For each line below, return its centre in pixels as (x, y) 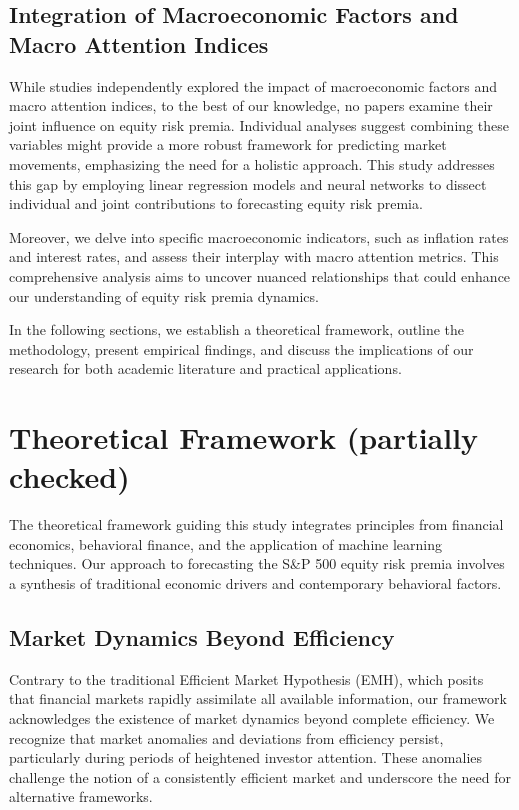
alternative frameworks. (81, 796)
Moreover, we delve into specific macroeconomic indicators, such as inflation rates (259, 236)
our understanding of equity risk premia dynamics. (164, 295)
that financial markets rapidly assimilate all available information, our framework (258, 698)
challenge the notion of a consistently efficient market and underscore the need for (260, 776)
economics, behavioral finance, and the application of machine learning (226, 543)
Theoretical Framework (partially (244, 437)
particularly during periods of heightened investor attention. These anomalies (246, 757)
